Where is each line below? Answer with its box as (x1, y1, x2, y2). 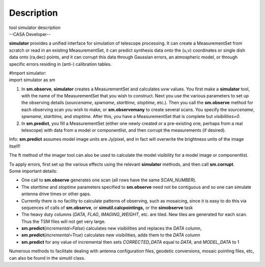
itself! (9, 143, 21, 149)
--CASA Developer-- (9, 31, 51, 37)
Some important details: (9, 168, 57, 174)
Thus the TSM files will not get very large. (21, 218, 106, 224)
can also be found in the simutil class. (9, 255, 85, 261)
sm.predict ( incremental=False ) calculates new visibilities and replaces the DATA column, (21, 225, 202, 231)
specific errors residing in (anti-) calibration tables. (9, 61, 112, 67)
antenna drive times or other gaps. (21, 191, 91, 197)
